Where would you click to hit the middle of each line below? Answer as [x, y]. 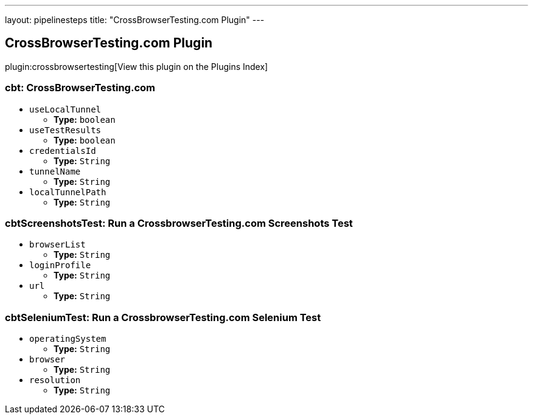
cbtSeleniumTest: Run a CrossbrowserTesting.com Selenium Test [163, 317]
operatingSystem [68, 339]
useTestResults [65, 130]
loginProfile [60, 265]
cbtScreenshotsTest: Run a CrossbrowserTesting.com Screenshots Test [179, 223]
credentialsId [63, 151]
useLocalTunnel [65, 109]
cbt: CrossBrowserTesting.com [80, 88]
